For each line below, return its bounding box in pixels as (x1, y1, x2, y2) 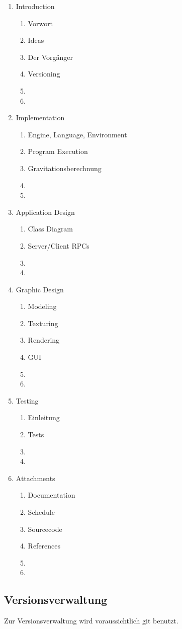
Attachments (16, 473, 55, 483)
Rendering (28, 335, 60, 345)
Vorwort (28, 18, 53, 28)
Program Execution (28, 146, 88, 156)
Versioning (28, 68, 60, 79)
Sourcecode (28, 523, 62, 534)
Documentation (28, 490, 75, 500)
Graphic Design (16, 284, 64, 294)
